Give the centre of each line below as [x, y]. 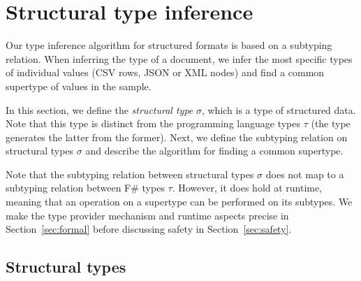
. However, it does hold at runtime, [247, 188]
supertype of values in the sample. [79, 86]
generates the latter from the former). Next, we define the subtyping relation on [177, 137]
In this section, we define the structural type [100, 109]
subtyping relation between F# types [85, 188]
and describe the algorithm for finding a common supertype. [214, 151]
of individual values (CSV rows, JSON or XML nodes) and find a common [165, 72]
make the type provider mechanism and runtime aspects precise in [147, 215]
